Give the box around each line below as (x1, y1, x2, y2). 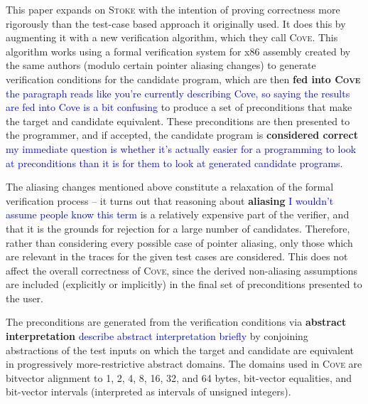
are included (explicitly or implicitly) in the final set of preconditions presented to (6, 277, 362, 292)
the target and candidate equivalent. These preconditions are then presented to (6, 113, 350, 128)
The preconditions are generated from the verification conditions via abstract (6, 314, 347, 329)
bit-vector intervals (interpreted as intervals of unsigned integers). (6, 384, 291, 399)
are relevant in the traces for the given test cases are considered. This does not (6, 249, 348, 264)
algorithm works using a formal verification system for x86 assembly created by (6, 43, 351, 58)
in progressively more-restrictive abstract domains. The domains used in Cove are (6, 356, 362, 371)
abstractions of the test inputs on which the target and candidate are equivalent (6, 342, 355, 357)
